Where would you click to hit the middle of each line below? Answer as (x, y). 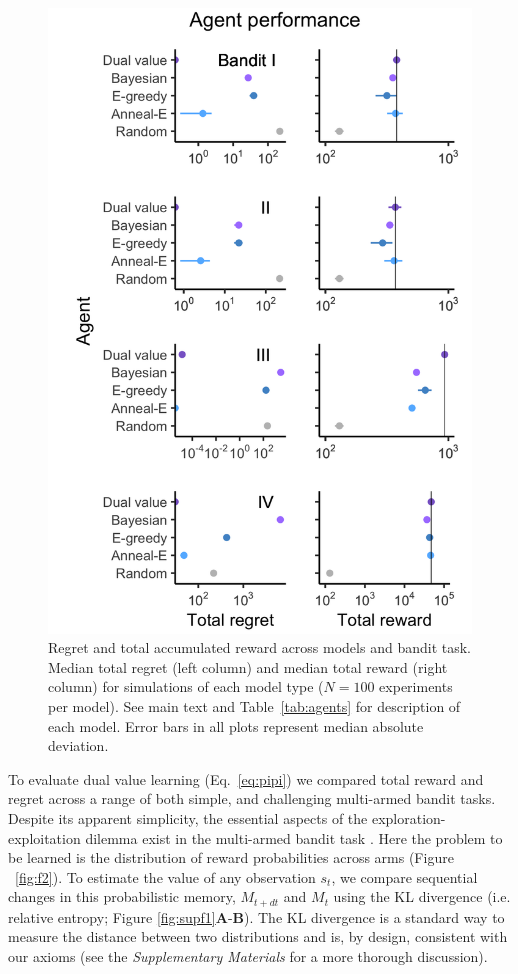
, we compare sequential (404, 876)
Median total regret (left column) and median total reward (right (248, 666)
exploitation (44, 837)
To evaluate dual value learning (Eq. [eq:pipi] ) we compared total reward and (246, 778)
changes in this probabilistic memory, (122, 896)
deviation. (78, 745)
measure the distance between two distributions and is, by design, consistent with (258, 936)
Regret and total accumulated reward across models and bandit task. (259, 647)
